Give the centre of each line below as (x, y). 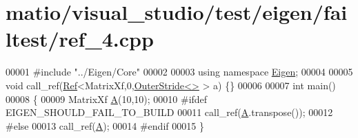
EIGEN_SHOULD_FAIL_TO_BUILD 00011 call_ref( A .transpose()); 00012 (169, 112)
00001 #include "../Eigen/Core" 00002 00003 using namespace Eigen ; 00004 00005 (179, 72)
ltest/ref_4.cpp (80, 39)
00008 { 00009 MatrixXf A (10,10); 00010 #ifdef (107, 99)
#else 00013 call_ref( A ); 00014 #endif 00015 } (105, 125)
